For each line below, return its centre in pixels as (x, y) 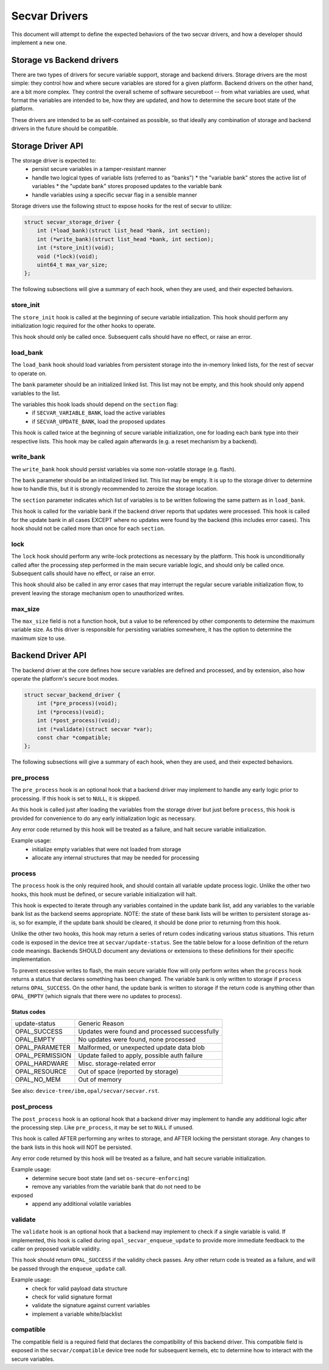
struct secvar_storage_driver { (73, 222)
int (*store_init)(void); (76, 248)
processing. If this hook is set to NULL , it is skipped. (76, 798)
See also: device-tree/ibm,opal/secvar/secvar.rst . (85, 1091)
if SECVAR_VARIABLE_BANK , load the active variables (99, 413)
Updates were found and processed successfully (149, 1032)
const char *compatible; (74, 738)
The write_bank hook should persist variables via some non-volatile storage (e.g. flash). (124, 469)
